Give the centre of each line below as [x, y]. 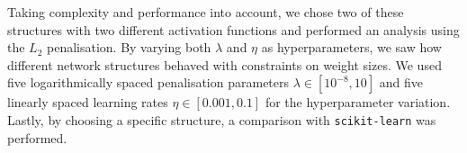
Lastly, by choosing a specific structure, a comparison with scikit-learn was [222, 119]
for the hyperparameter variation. [358, 102]
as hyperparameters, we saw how [351, 47]
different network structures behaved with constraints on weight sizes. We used [225, 64]
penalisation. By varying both [129, 47]
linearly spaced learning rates [88, 102]
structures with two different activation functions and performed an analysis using [233, 29]
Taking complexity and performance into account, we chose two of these [206, 12]
